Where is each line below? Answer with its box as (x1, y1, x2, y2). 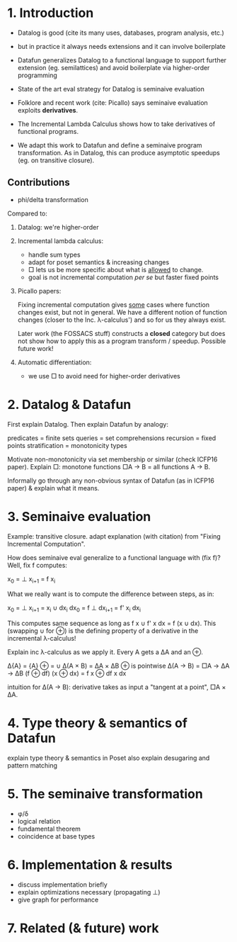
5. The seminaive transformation (7, 786, 203, 802)
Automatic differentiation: (17, 358, 92, 366)
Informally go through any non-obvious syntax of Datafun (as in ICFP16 (7, 476, 214, 485)
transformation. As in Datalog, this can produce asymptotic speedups (17, 148, 221, 157)
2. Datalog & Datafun (7, 396, 132, 413)
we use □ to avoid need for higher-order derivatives (28, 371, 180, 380)
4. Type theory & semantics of (7, 715, 187, 731)
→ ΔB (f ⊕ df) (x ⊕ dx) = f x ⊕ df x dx (7, 669, 127, 678)
